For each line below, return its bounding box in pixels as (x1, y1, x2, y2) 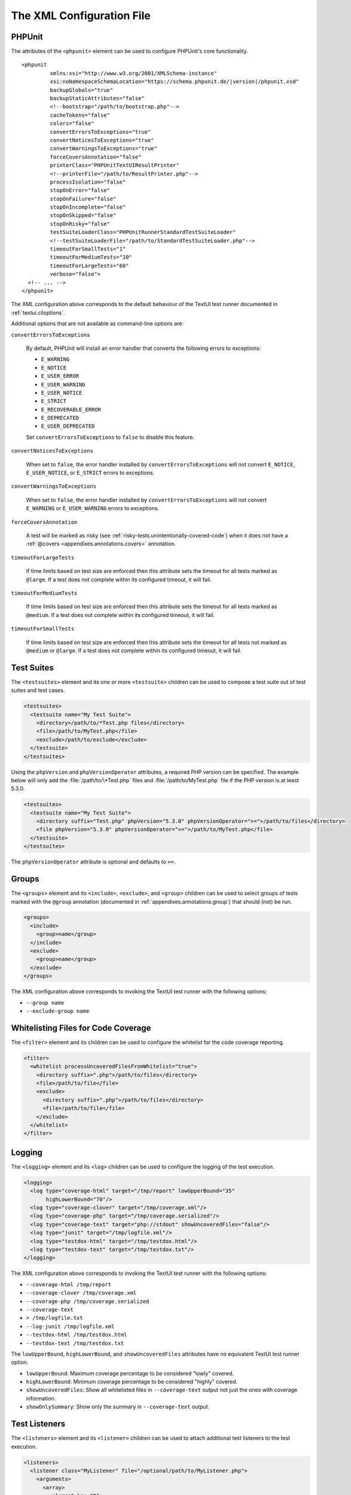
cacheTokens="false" (50, 111, 111, 118)
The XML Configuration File (11, 9, 151, 22)
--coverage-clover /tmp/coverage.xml (26, 1289, 137, 1296)
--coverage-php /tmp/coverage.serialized (26, 1298, 149, 1305)
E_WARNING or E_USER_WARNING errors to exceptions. (26, 505, 160, 512)
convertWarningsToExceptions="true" (50, 145, 158, 152)
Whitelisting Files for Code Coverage (11, 1023, 151, 1033)
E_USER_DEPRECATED (41, 423, 95, 430)
